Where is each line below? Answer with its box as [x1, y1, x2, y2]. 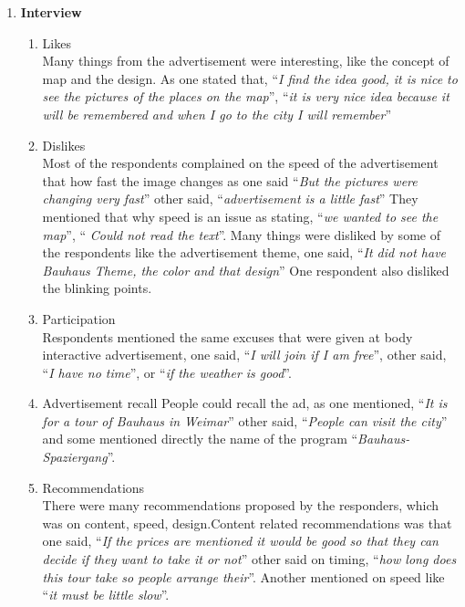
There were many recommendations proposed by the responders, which [42, 496, 439, 515]
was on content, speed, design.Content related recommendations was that [42, 513, 452, 532]
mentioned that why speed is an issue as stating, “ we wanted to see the [42, 206, 439, 225]
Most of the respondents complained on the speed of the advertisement [42, 153, 439, 173]
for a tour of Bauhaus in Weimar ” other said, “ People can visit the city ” [42, 411, 448, 430]
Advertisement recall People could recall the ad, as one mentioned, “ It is [42, 393, 448, 413]
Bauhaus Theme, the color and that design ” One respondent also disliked [42, 260, 449, 279]
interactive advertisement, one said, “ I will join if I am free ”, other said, [42, 345, 447, 364]
